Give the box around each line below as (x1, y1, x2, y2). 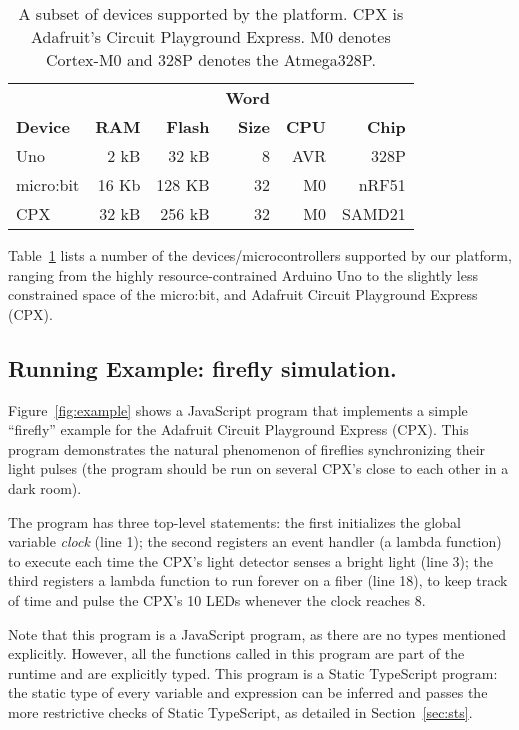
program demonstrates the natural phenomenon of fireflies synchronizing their (8, 438, 486, 459)
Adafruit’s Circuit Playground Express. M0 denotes (31, 25, 391, 48)
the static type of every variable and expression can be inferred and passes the (8, 682, 488, 703)
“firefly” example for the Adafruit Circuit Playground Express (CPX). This (8, 419, 469, 440)
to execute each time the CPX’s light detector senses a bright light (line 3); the (8, 550, 494, 571)
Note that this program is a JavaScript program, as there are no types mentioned (8, 623, 507, 644)
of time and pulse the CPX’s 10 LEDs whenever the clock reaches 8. (8, 589, 426, 610)
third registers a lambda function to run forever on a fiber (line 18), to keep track (8, 570, 508, 591)
